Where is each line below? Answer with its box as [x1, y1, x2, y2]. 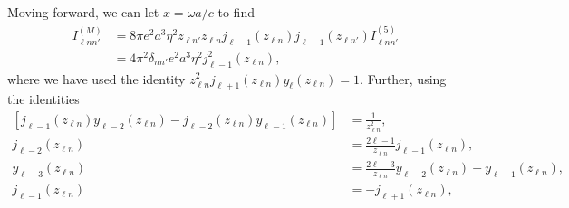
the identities [7, 90, 80, 109]
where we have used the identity [7, 69, 186, 88]
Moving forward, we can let [7, 3, 159, 21]
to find [217, 3, 255, 21]
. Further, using [360, 69, 447, 88]
